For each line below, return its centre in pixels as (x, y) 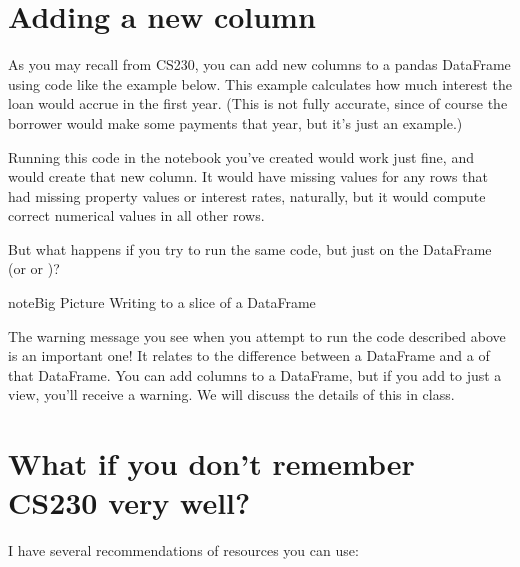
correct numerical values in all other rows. (136, 215)
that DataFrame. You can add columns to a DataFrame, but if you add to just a (255, 374)
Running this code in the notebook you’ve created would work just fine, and (241, 156)
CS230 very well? (129, 502)
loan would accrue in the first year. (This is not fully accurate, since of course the (258, 103)
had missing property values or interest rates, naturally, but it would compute (247, 195)
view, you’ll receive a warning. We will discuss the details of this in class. (231, 394)
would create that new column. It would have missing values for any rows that (248, 176)
